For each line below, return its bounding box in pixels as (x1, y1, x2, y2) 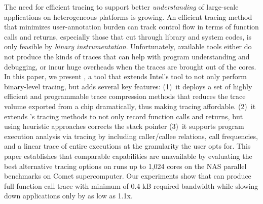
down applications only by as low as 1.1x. (4, 190, 133, 201)
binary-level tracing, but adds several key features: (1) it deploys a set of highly (4, 81, 252, 91)
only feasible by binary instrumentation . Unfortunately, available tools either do (4, 41, 252, 52)
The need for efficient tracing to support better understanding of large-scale (4, 2, 239, 12)
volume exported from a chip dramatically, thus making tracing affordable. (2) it (4, 100, 256, 111)
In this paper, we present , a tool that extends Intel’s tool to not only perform (4, 71, 247, 82)
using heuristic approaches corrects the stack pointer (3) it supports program (4, 121, 244, 131)
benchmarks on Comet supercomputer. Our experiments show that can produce (4, 171, 251, 181)
